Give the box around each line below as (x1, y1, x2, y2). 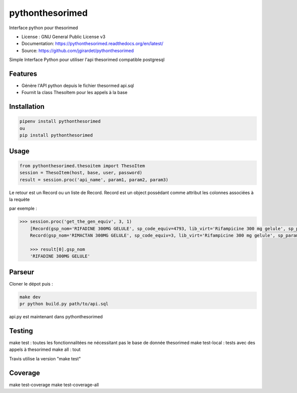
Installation (9, 102, 45, 111)
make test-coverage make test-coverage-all (9, 382, 99, 388)
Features (9, 69, 37, 78)
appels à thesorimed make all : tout (9, 346, 81, 352)
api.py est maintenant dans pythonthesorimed (9, 314, 103, 320)
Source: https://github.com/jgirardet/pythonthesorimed (21, 48, 134, 53)
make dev (19, 294, 41, 299)
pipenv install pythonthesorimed (19, 119, 101, 124)
